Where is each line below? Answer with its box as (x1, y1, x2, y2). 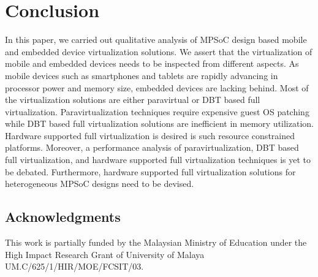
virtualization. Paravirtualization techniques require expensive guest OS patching (5, 105, 309, 118)
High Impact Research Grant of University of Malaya (5, 248, 205, 260)
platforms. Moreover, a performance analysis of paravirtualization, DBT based (5, 141, 299, 154)
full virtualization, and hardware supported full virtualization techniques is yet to (5, 153, 311, 166)
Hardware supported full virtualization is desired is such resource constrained (5, 129, 295, 142)
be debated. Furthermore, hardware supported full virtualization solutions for (5, 165, 296, 178)
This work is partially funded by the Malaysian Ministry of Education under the (5, 236, 307, 249)
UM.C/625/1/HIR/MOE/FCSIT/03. (5, 260, 144, 273)
